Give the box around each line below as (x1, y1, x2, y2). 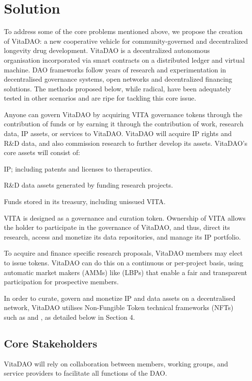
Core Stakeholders (4, 335, 97, 350)
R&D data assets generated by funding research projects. (4, 180, 173, 190)
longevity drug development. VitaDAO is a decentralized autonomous (4, 45, 210, 55)
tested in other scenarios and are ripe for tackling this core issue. (4, 93, 196, 103)
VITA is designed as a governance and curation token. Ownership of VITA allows (4, 212, 246, 223)
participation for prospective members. (4, 277, 119, 287)
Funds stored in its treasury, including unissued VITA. (4, 196, 166, 207)
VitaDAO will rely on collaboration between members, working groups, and (4, 358, 228, 368)
